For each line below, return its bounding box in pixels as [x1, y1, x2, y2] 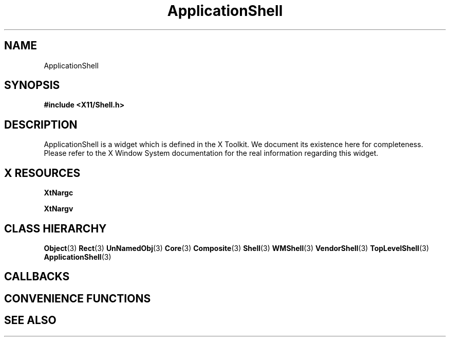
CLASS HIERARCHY [4, 222, 107, 235]
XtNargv [44, 204, 73, 213]
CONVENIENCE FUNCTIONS [4, 292, 151, 305]
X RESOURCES [4, 166, 81, 180]
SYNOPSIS [4, 79, 60, 92]
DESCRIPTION [4, 118, 78, 131]
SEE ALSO [4, 314, 57, 327]
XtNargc [44, 188, 73, 198]
